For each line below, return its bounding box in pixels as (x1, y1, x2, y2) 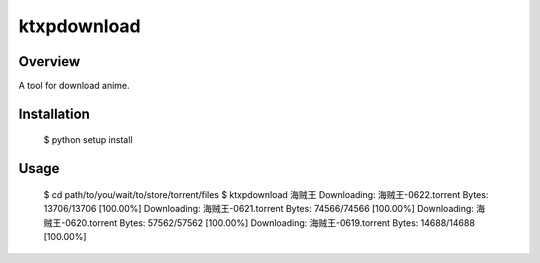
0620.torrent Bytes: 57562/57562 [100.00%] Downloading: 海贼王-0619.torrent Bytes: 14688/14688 (65, 216, 475, 229)
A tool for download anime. (18, 80, 130, 92)
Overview (18, 53, 81, 70)
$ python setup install (43, 134, 134, 146)
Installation (18, 105, 90, 122)
